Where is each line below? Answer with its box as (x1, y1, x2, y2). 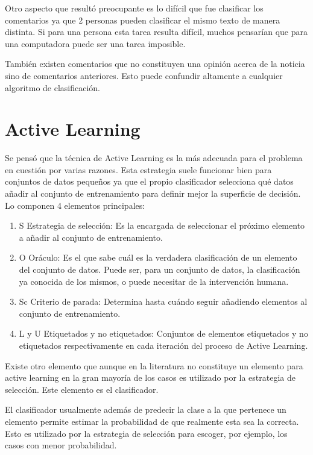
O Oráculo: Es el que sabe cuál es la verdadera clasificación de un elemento (19, 251, 297, 264)
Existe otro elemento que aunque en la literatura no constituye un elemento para (5, 359, 303, 372)
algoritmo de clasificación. (5, 81, 101, 94)
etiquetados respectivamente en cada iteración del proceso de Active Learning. (19, 339, 308, 351)
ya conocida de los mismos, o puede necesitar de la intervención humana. (19, 275, 289, 287)
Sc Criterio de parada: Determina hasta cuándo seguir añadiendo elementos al (19, 295, 308, 308)
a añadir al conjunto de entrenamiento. (19, 231, 163, 243)
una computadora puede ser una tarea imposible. (5, 37, 186, 49)
